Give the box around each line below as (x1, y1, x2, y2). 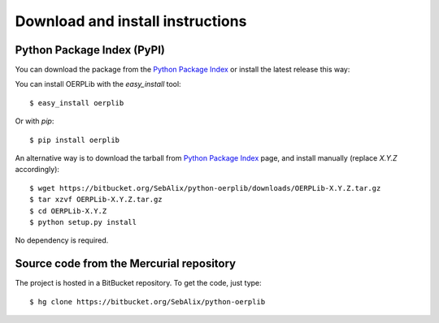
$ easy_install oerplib (29, 98, 124, 107)
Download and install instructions (15, 12, 247, 30)
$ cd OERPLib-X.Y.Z (29, 206, 107, 215)
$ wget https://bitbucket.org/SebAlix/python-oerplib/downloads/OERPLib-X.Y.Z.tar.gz (29, 183, 381, 192)
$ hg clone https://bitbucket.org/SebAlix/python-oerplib (29, 297, 266, 306)
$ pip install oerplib (29, 135, 120, 144)
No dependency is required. (15, 235, 109, 245)
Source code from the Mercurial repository (15, 256, 236, 271)
